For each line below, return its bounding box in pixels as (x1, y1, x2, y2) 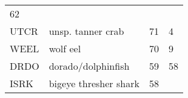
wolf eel (49, 41, 81, 55)
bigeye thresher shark (49, 76, 139, 90)
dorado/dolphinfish (49, 59, 130, 73)
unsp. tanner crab (49, 24, 124, 38)
